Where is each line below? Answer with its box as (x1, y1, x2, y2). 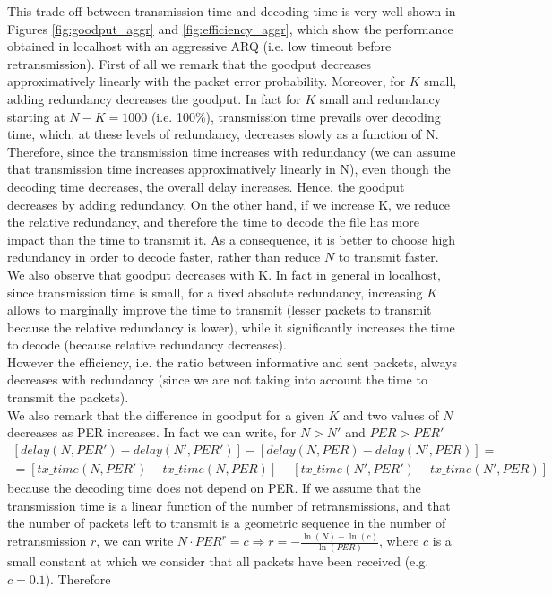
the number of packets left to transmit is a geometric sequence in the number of (7, 513, 446, 532)
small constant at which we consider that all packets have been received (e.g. (7, 552, 429, 571)
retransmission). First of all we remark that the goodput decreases (7, 54, 372, 73)
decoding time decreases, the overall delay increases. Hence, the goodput (7, 177, 405, 195)
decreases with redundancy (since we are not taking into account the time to (7, 370, 427, 389)
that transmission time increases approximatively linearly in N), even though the (7, 160, 451, 178)
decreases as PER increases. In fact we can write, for (7, 423, 297, 442)
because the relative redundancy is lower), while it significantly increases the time (7, 317, 455, 336)
